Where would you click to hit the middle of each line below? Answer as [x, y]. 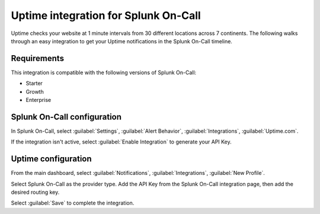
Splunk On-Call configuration [66, 116]
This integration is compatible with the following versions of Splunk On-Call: [104, 72]
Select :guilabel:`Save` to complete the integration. [73, 203]
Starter [34, 84]
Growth [35, 91]
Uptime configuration [51, 159]
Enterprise [39, 100]
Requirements [38, 58]
